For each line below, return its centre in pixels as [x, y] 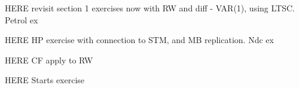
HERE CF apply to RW [49, 60]
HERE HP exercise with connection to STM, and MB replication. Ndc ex [139, 40]
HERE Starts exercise [45, 80]
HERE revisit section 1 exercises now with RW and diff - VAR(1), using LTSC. [150, 8]
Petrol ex [22, 19]
